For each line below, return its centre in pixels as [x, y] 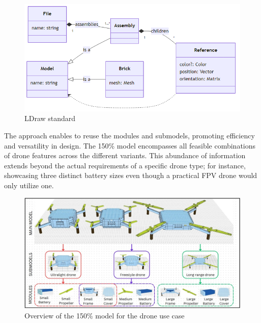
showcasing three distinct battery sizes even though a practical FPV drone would [131, 175]
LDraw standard [50, 118]
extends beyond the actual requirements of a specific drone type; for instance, [125, 165]
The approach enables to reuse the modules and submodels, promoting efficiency [129, 135]
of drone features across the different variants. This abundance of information [125, 155]
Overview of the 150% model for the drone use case [105, 315]
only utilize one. [29, 185]
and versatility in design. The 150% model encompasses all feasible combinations [130, 145]
